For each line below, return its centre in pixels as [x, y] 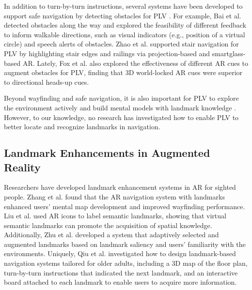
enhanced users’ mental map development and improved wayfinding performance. [125, 206]
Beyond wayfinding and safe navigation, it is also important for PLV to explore [121, 98]
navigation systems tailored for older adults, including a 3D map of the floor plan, [126, 263]
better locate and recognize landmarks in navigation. [82, 127]
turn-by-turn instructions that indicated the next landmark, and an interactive [121, 272]
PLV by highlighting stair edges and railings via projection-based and [107, 53]
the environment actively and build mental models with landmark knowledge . [120, 107]
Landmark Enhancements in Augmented [107, 153]
